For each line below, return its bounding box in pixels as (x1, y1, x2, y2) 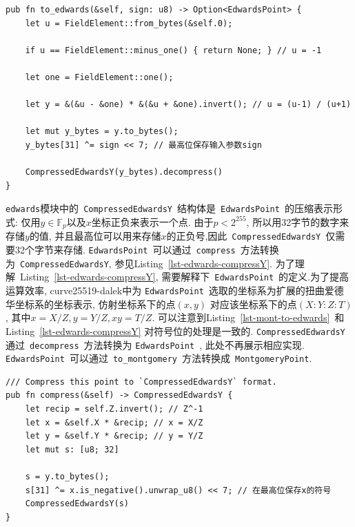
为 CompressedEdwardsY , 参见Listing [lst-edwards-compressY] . (6, 256, 272, 270)
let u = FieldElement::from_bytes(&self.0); (25, 18, 233, 28)
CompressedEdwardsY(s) (25, 499, 129, 509)
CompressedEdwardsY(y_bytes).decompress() (25, 167, 223, 178)
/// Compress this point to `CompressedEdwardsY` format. (6, 376, 277, 387)
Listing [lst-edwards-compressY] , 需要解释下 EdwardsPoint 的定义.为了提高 (19, 269, 349, 284)
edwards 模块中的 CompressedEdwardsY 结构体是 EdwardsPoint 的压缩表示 (6, 201, 333, 215)
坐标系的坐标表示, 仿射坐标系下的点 (14, 296, 176, 311)
